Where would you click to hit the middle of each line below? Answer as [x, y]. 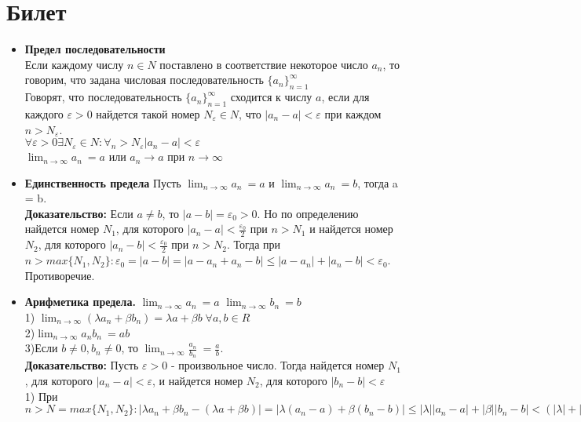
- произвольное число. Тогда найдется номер [278, 365]
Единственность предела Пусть [103, 182]
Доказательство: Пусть [82, 365]
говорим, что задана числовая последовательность [144, 80]
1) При [41, 396]
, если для [345, 97]
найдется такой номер [148, 113]
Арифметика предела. [80, 302]
